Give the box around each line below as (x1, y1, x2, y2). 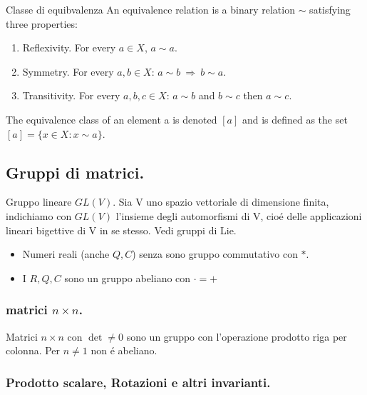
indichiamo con (6, 208, 72, 223)
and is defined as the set (242, 111, 348, 126)
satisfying (309, 2, 351, 16)
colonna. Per (6, 343, 61, 358)
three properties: (6, 16, 78, 31)
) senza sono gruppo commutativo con (132, 246, 298, 261)
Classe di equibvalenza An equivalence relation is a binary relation (6, 2, 295, 16)
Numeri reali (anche (22, 246, 110, 261)
